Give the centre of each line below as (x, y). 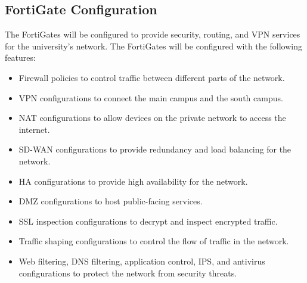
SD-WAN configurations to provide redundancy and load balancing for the (155, 149)
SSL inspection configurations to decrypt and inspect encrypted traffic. (148, 221)
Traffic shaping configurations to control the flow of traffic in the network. (154, 241)
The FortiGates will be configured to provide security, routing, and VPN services (153, 34)
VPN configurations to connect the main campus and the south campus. (151, 97)
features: (20, 57)
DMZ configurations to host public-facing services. (111, 201)
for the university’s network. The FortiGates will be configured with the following (153, 46)
